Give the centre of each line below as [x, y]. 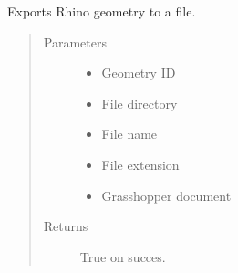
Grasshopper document [166, 195]
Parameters [75, 42]
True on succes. [123, 256]
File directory [140, 103]
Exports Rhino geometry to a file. [102, 11]
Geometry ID [139, 73]
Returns [66, 226]
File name [129, 134]
